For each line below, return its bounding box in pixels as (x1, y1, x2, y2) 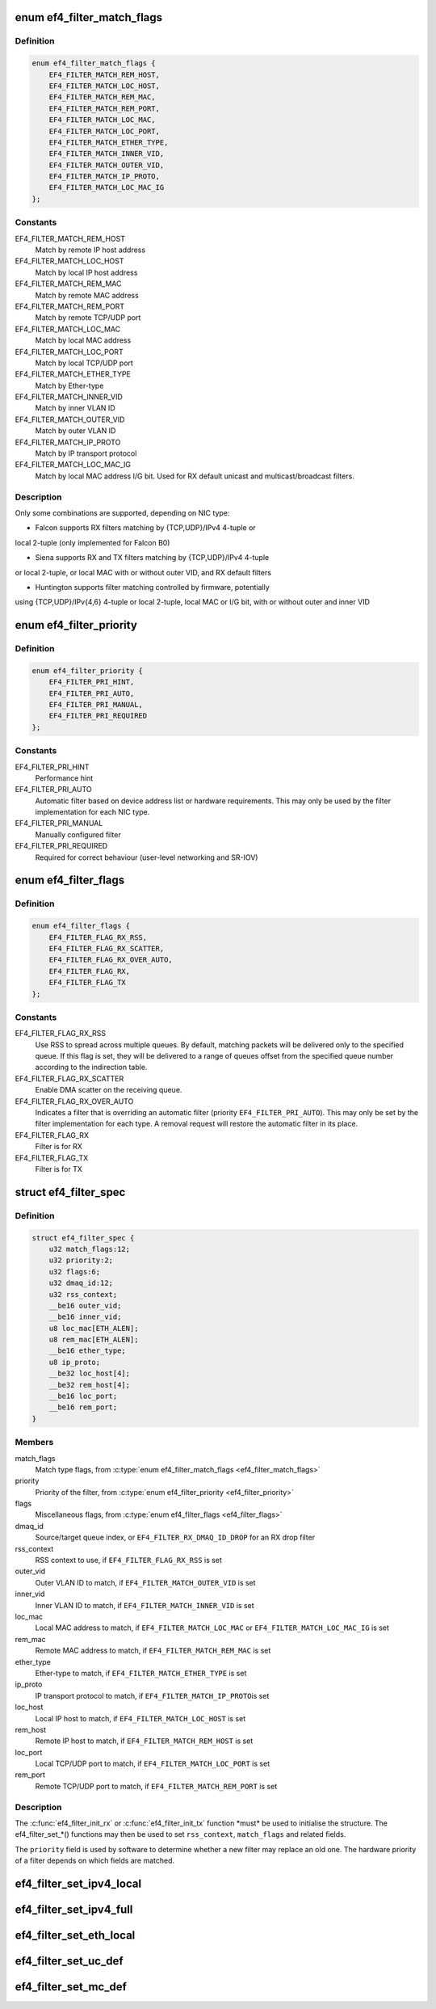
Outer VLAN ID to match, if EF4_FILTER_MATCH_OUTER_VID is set (35, 1577, 256, 1587)
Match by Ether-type (35, 381, 104, 390)
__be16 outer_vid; (48, 1301, 122, 1310)
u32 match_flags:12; (48, 1245, 131, 1253)
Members (15, 1437, 54, 1448)
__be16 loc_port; (48, 1392, 118, 1401)
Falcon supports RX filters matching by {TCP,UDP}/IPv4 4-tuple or (35, 523, 256, 533)
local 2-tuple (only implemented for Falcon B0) (15, 537, 170, 547)
